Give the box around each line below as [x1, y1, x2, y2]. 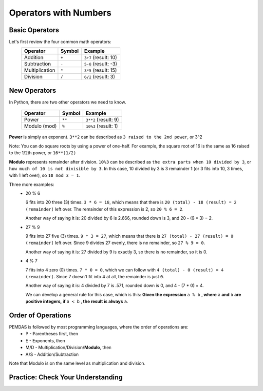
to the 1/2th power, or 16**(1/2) [9, 150, 76, 156]
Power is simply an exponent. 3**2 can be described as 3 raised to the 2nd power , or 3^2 [9, 134, 203, 140]
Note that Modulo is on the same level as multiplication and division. [9, 360, 146, 366]
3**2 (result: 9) [85, 116, 119, 123]
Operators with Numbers [9, 7, 112, 18]
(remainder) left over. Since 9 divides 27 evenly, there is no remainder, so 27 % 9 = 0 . [25, 240, 205, 246]
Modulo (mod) [24, 123, 57, 129]
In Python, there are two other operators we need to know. [9, 99, 127, 105]
